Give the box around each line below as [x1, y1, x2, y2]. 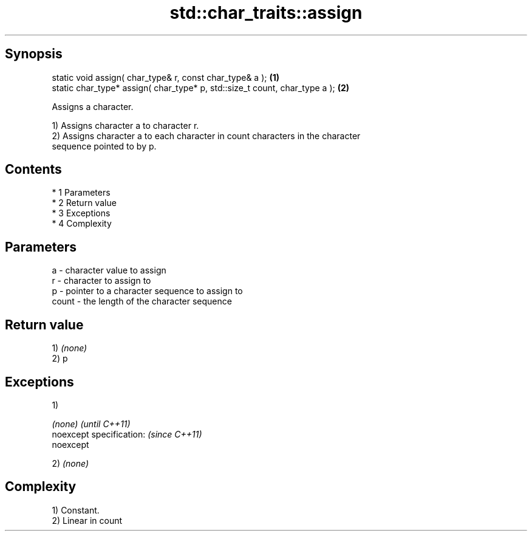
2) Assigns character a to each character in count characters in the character [52, 130, 361, 141]
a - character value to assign [52, 265, 166, 276]
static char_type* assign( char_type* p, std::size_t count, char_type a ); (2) [52, 82, 350, 93]
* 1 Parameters [52, 187, 111, 198]
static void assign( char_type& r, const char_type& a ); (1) [52, 72, 280, 83]
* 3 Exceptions [52, 208, 111, 219]
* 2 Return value [52, 198, 117, 208]
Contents [5, 162, 62, 177]
